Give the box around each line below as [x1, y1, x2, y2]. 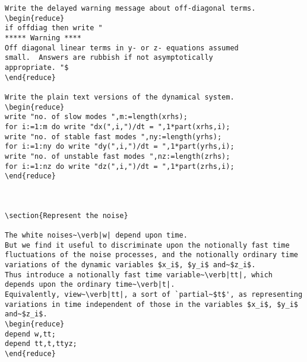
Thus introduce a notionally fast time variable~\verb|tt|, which [5, 270, 273, 279]
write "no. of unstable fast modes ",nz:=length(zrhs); [5, 152, 230, 161]
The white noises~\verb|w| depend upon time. [5, 231, 188, 240]
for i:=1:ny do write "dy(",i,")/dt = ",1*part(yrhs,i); [5, 142, 235, 151]
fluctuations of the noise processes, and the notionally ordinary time [5, 251, 298, 260]
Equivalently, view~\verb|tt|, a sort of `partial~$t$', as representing [5, 290, 303, 299]
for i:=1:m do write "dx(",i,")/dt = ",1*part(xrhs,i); [5, 122, 230, 131]
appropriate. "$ [5, 63, 69, 72]
